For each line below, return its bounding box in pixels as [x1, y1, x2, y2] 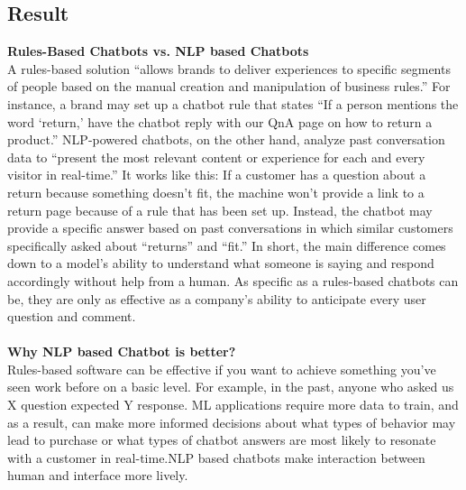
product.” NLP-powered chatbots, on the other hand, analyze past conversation [7, 130, 445, 149]
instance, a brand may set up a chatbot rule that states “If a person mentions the [7, 94, 459, 113]
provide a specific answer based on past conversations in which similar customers [7, 218, 453, 237]
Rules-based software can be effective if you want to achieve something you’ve [7, 359, 436, 378]
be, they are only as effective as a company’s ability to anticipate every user [7, 289, 426, 308]
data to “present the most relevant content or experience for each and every [7, 147, 425, 166]
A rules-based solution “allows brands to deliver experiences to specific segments [7, 59, 451, 78]
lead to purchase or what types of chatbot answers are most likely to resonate [7, 430, 436, 449]
